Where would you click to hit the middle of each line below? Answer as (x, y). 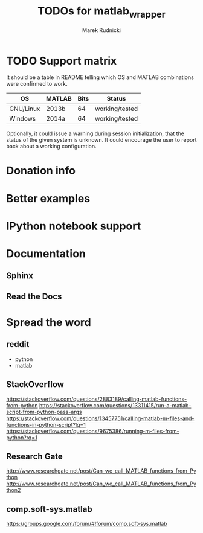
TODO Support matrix (62, 61)
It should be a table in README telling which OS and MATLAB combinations (100, 77)
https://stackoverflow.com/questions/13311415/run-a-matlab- (115, 405)
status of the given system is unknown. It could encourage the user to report (101, 140)
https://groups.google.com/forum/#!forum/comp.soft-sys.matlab (87, 524)
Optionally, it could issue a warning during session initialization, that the (95, 133)
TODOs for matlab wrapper (101, 12)
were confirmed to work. (37, 84)
